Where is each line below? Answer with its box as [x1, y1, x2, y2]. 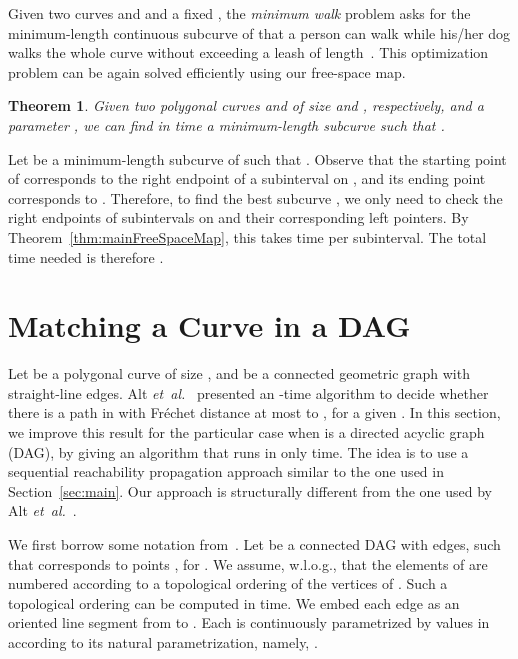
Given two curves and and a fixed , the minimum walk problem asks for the [8, 3, 471, 23]
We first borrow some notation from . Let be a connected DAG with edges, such [8, 534, 501, 554]
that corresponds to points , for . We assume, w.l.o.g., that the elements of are [8, 553, 488, 574]
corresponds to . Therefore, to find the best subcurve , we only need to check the [8, 187, 503, 208]
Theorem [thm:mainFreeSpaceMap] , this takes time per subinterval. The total [8, 226, 487, 247]
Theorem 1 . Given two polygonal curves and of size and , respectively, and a [8, 95, 484, 116]
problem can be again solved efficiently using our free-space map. [8, 61, 406, 82]
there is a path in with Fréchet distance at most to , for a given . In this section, [8, 402, 501, 423]
